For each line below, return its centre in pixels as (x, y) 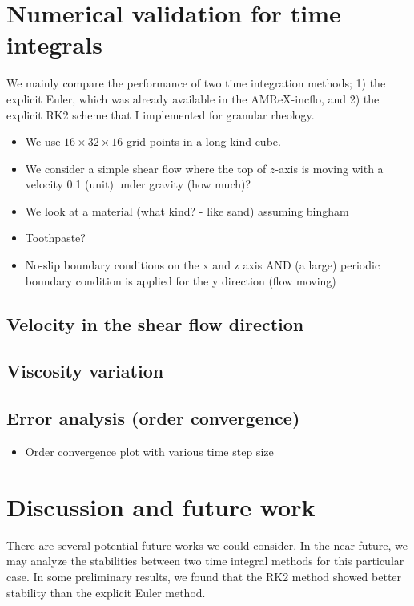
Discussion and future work (161, 506)
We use (43, 141)
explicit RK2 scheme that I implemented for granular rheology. (161, 114)
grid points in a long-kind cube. (203, 141)
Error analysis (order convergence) (153, 418)
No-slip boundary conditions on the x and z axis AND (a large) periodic (203, 265)
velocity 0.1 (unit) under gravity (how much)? (138, 184)
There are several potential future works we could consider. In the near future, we (207, 545)
